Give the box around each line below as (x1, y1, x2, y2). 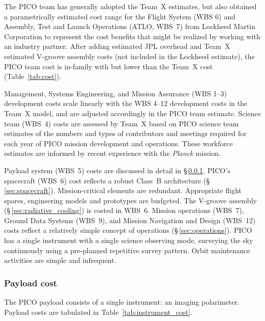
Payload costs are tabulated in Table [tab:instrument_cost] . (4, 306, 192, 317)
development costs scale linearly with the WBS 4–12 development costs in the (4, 98, 248, 109)
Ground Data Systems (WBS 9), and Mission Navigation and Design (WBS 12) (4, 215, 256, 225)
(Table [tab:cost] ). (4, 71, 61, 82)
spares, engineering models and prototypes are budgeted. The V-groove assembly (4, 195, 257, 205)
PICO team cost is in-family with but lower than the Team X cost (4, 61, 213, 71)
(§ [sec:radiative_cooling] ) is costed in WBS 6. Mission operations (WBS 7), (4, 205, 244, 216)
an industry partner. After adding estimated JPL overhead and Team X (4, 41, 230, 51)
